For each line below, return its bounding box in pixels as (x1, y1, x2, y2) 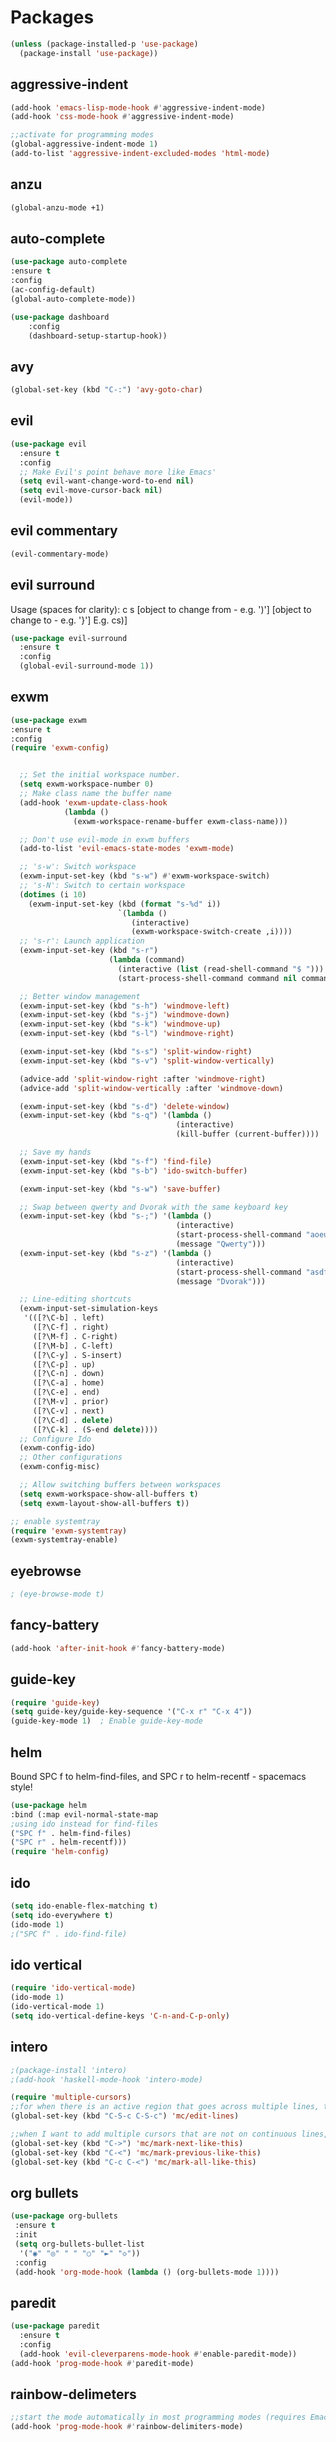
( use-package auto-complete (10, 257, 128, 267)
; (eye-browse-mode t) (10, 1589, 105, 1600)
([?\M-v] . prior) (32, 1397, 110, 1407)
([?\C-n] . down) (32, 1369, 105, 1379)
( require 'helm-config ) (10, 1847, 110, 1857)
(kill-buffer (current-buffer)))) (175, 1129, 320, 1140)
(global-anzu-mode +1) (10, 202, 105, 213)
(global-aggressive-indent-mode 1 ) (10, 139, 159, 150)
